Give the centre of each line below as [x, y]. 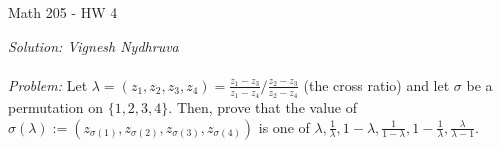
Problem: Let [48, 84]
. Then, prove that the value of [262, 107]
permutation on [55, 107]
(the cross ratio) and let [376, 84]
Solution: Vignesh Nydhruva [93, 45]
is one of [284, 126]
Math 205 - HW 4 [63, 12]
